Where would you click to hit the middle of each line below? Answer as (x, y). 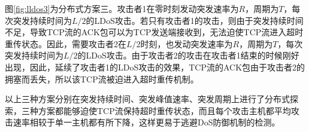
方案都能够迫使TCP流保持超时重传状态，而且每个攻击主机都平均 (164, 110)
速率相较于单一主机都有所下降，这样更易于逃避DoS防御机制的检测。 (146, 122)
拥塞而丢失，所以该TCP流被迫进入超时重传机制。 (102, 79)
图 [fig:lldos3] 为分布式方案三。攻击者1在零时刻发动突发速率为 (122, 8)
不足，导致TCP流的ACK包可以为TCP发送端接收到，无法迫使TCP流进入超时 (154, 32)
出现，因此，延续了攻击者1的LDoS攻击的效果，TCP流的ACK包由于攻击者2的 (155, 67)
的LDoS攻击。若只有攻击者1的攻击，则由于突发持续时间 (195, 20)
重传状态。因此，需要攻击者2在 (66, 43)
